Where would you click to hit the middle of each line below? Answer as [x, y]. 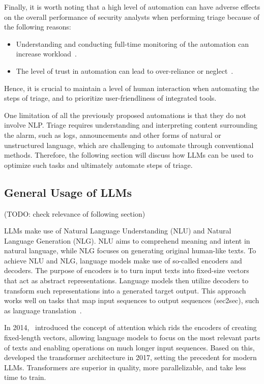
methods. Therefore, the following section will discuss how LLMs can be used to [129, 155]
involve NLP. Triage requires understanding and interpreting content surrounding [131, 125]
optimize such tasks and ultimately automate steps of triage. [98, 165]
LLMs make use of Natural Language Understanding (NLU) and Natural [118, 231]
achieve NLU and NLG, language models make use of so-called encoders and [123, 260]
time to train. [25, 377]
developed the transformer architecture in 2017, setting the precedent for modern [130, 357]
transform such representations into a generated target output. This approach [125, 290]
